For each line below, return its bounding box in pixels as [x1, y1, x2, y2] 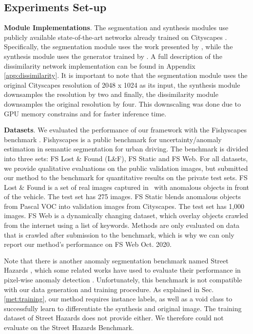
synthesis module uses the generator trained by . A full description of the [4, 51, 222, 61]
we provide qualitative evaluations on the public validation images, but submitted [4, 163, 248, 173]
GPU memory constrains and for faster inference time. [4, 108, 167, 118]
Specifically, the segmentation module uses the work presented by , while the [4, 41, 233, 52]
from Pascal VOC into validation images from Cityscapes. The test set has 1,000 [4, 201, 245, 211]
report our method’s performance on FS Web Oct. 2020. [4, 239, 172, 249]
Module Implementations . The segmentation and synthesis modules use [4, 22, 229, 33]
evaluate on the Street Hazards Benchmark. [4, 322, 134, 333]
